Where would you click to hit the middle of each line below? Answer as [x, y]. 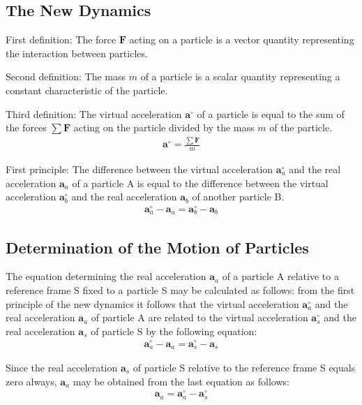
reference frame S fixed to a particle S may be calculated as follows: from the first [180, 290]
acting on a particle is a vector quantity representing [242, 39]
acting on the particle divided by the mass [164, 127]
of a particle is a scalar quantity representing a [240, 76]
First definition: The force [61, 39]
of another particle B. [238, 197]
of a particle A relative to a [280, 276]
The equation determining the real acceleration [106, 276]
